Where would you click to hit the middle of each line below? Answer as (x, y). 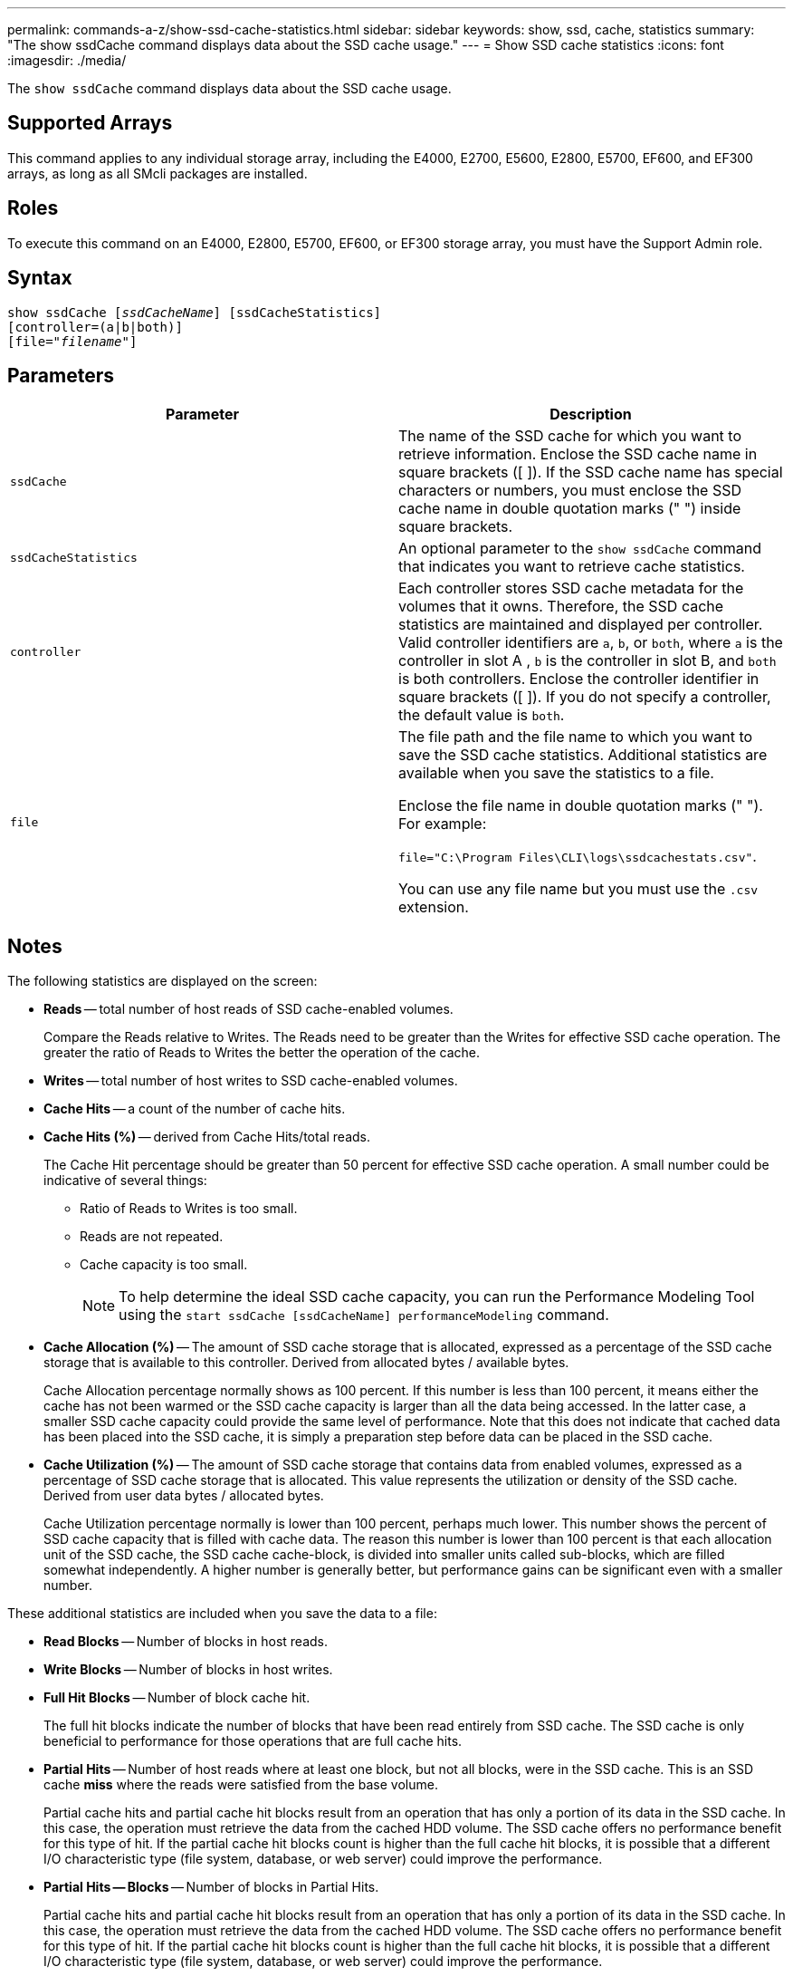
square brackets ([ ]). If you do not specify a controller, (585, 697)
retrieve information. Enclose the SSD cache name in (578, 454)
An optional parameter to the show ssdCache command (580, 549)
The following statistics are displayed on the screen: (162, 981)
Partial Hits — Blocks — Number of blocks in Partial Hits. (211, 1887)
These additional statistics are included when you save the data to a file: (222, 1614)
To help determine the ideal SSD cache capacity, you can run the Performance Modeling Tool (437, 1297)
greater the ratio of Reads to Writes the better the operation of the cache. (262, 1053)
